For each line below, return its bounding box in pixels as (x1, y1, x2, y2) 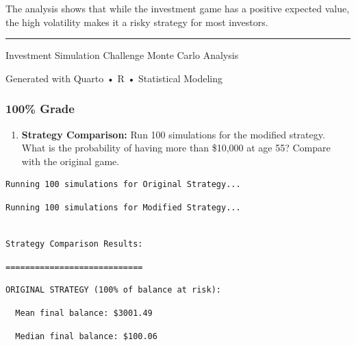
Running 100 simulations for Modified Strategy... (5, 202, 241, 212)
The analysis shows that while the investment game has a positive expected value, (5, 1, 350, 15)
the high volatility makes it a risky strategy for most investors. (5, 14, 268, 29)
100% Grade (5, 100, 75, 117)
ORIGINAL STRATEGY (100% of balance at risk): (5, 285, 221, 295)
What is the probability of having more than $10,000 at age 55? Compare (21, 140, 331, 155)
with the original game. (21, 153, 120, 168)
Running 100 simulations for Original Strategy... (5, 180, 241, 190)
